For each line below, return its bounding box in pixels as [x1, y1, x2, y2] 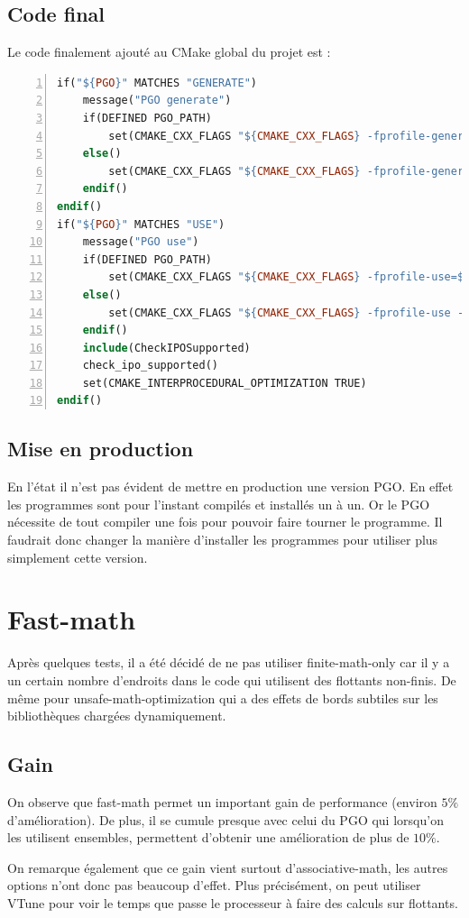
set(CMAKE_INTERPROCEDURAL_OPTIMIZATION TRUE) [82, 376, 367, 390]
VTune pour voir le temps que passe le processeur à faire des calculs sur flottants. [7, 893, 458, 912]
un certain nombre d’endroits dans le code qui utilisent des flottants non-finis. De [7, 670, 456, 689]
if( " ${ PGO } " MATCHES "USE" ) [57, 217, 225, 231]
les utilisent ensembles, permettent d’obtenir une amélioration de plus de [7, 828, 409, 847]
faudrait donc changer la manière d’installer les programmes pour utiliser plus [7, 530, 438, 549]
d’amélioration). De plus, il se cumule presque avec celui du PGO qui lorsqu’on [7, 810, 444, 829]
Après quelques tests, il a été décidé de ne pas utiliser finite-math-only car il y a [7, 653, 450, 672]
